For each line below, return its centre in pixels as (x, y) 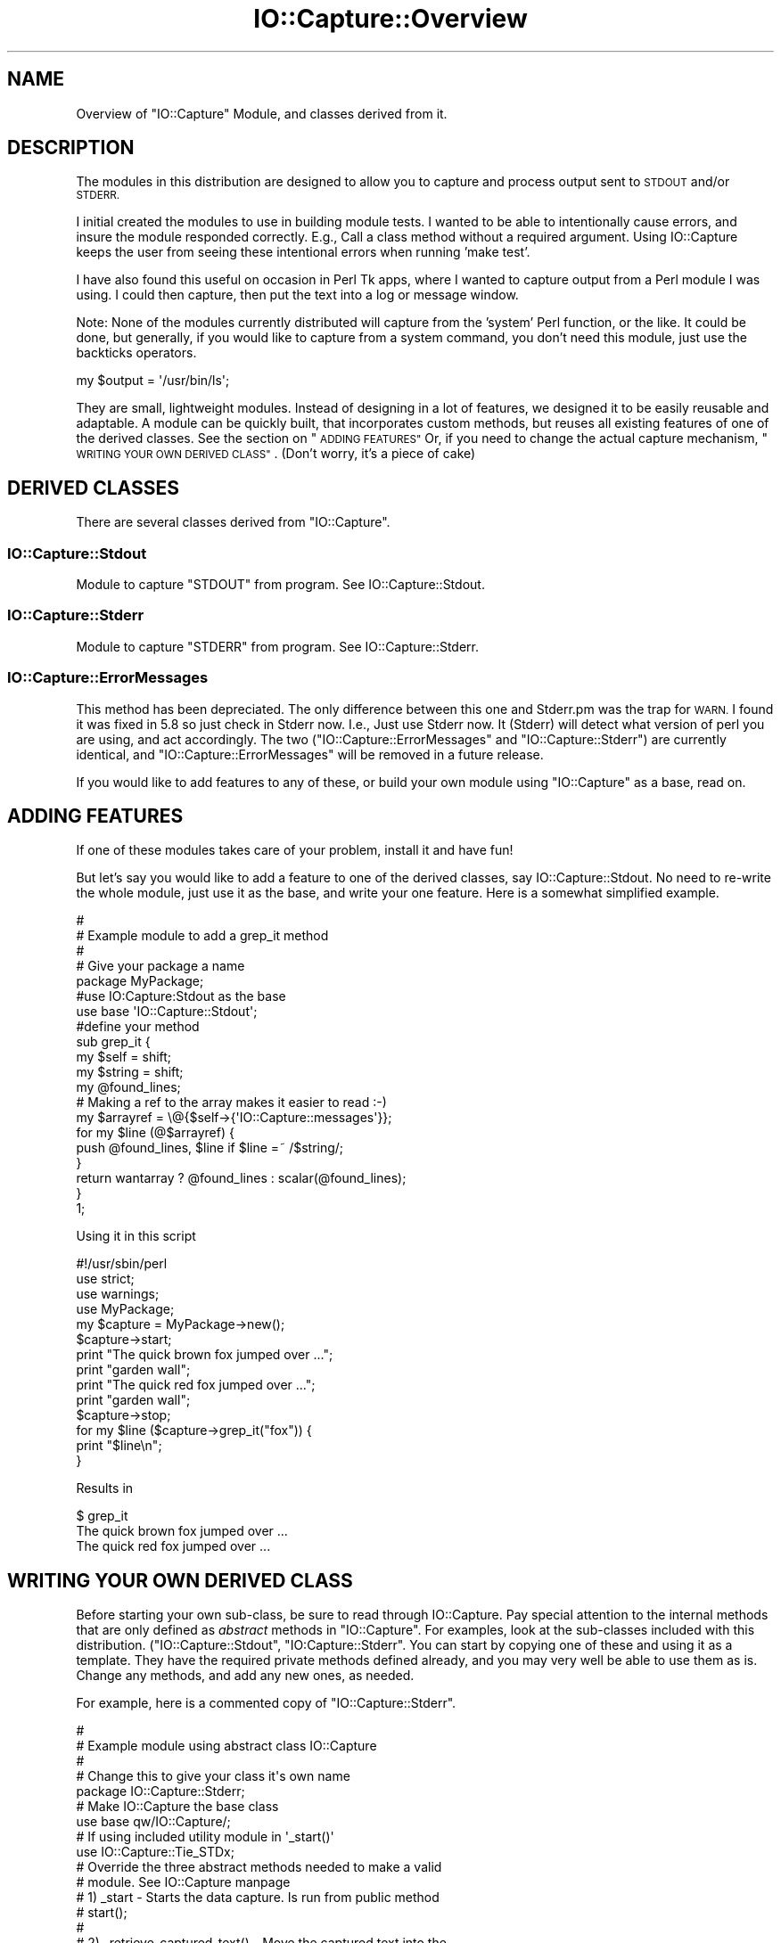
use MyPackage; (125, 1309)
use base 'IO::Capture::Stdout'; (167, 1012)
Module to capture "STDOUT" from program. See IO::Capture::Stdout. (280, 585)
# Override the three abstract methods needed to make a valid (259, 1867)
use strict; (105, 1279)
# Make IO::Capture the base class (177, 1807)
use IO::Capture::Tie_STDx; (155, 1852)
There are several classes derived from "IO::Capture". (233, 522)
